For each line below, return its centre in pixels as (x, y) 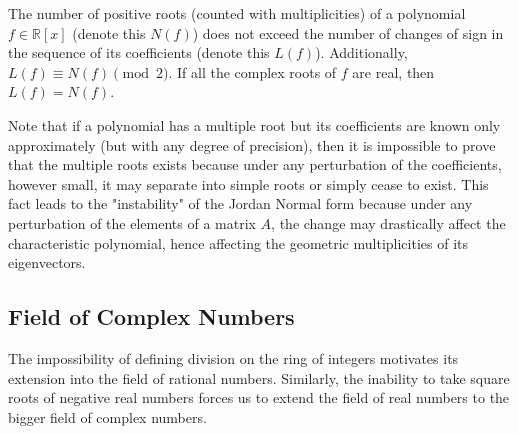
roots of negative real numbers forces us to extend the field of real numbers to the (259, 397)
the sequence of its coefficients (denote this (139, 52)
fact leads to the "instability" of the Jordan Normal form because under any (240, 203)
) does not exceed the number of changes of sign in (348, 32)
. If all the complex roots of (252, 71)
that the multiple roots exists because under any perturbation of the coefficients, (255, 164)
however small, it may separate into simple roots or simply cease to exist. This (248, 183)
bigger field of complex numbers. (107, 416)
